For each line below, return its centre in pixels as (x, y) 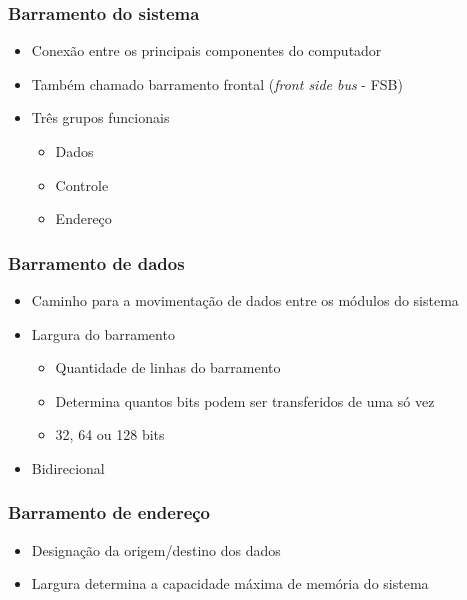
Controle (82, 184)
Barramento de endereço (109, 512)
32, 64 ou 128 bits (110, 434)
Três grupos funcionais (100, 117)
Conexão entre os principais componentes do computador (206, 50)
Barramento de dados (96, 262)
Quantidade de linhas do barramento (168, 367)
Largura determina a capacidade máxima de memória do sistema (230, 583)
